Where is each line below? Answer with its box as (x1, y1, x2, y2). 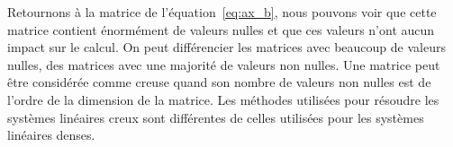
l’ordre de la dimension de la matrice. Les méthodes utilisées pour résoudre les (7, 90, 439, 108)
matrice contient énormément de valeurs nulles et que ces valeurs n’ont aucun (7, 20, 435, 39)
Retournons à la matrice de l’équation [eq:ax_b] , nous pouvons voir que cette (7, 3, 437, 21)
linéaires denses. (7, 125, 95, 144)
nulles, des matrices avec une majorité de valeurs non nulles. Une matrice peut (7, 55, 440, 73)
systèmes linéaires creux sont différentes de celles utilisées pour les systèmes (7, 108, 424, 126)
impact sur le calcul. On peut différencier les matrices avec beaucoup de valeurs (7, 38, 446, 56)
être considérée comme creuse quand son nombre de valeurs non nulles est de (7, 73, 431, 91)
